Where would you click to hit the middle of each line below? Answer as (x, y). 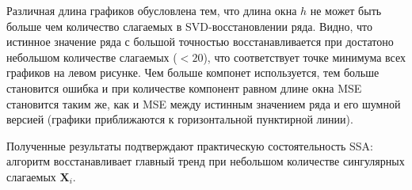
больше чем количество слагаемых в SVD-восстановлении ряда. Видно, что (190, 26)
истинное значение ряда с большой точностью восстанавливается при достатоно (200, 42)
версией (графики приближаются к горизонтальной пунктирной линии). (180, 119)
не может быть (346, 10)
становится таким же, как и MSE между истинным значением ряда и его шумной (204, 103)
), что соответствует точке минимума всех (305, 57)
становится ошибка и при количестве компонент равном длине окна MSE (184, 87)
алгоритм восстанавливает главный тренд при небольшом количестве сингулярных (206, 161)
